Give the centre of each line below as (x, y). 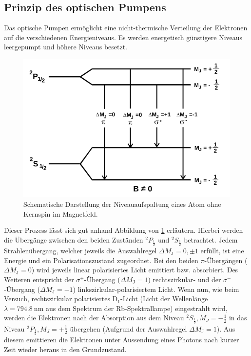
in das (238, 318)
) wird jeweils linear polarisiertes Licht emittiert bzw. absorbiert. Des (135, 270)
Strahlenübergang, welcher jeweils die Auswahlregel (80, 251)
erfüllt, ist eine (222, 251)
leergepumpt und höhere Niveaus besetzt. (66, 47)
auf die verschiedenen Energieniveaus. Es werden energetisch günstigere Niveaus (123, 37)
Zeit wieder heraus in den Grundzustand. (65, 349)
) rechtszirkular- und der (184, 279)
